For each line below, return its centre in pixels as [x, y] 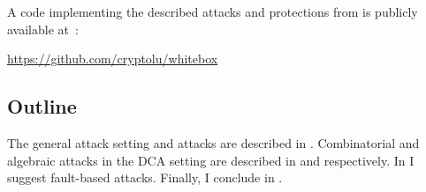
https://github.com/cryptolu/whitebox [113, 59]
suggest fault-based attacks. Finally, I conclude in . [145, 177]
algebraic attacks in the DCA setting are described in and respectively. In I [211, 160]
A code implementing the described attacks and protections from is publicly [213, 11]
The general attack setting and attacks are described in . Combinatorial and [213, 142]
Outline [42, 106]
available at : [43, 29]
